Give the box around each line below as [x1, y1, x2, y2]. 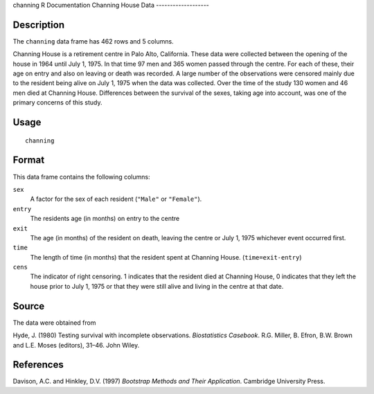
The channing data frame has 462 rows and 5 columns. [12, 37, 174, 45]
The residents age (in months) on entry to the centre [30, 215, 180, 223]
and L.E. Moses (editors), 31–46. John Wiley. [12, 341, 140, 349]
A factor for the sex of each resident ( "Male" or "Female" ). [30, 195, 202, 204]
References [12, 359, 64, 370]
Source [12, 300, 45, 312]
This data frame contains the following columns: [12, 172, 150, 181]
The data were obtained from [12, 319, 96, 327]
